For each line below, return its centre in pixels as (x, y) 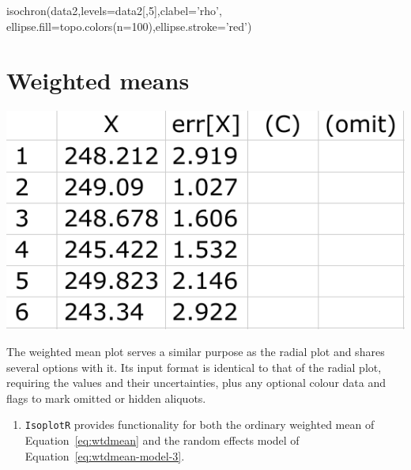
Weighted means (98, 80)
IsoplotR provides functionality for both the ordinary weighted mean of (200, 425)
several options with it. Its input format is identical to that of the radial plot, (194, 367)
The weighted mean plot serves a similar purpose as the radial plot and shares (196, 351)
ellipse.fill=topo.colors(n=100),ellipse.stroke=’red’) (129, 26)
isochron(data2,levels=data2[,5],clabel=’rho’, (114, 10)
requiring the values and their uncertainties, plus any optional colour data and (196, 383)
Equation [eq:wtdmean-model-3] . (105, 455)
